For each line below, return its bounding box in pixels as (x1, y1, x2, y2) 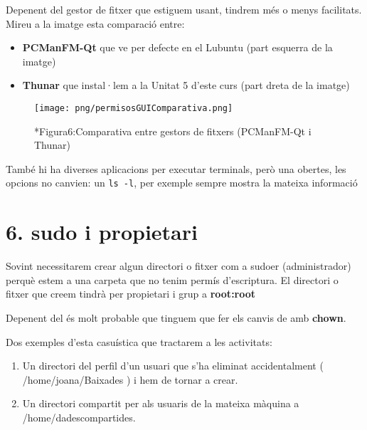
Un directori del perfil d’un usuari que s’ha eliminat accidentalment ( (22, 358, 324, 373)
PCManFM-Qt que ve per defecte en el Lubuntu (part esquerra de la (22, 40, 333, 55)
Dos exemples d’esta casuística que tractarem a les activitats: (6, 334, 272, 349)
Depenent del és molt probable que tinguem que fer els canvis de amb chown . (6, 310, 346, 325)
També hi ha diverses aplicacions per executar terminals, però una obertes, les (6, 161, 346, 176)
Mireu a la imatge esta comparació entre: (6, 16, 185, 31)
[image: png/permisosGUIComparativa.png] (34, 103, 233, 113)
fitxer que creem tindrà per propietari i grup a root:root (6, 286, 256, 301)
